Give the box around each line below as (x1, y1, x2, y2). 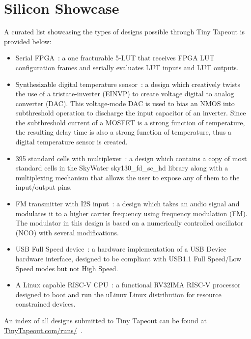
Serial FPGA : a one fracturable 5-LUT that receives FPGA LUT (15, 53, 215, 63)
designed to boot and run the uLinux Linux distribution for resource (15, 289, 222, 299)
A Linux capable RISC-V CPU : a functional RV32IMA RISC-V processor (15, 280, 241, 290)
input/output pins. (15, 182, 72, 192)
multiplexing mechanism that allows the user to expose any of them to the (15, 172, 240, 182)
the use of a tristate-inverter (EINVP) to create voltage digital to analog (15, 88, 234, 99)
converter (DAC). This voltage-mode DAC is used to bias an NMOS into (15, 98, 235, 108)
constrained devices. (15, 299, 76, 309)
